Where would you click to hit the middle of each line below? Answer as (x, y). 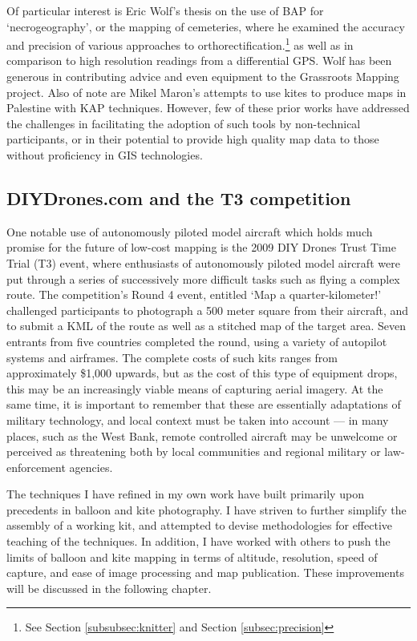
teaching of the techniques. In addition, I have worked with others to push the (198, 541)
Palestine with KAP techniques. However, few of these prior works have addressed (208, 108)
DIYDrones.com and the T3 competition (179, 198)
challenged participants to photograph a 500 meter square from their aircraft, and (208, 310)
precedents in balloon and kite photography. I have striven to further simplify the (206, 509)
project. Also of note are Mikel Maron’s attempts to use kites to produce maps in (206, 92)
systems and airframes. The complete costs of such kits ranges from (172, 357)
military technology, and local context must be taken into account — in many (198, 419)
